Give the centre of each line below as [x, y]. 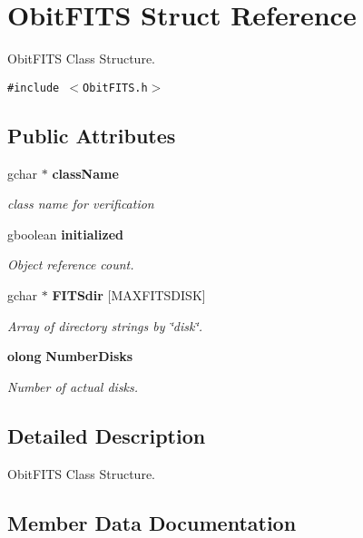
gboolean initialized [65, 234]
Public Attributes [92, 135]
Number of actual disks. [73, 386]
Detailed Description [107, 435]
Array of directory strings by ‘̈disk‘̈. [105, 325]
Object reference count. [71, 264]
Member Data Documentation [152, 522]
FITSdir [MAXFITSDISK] [129, 294]
